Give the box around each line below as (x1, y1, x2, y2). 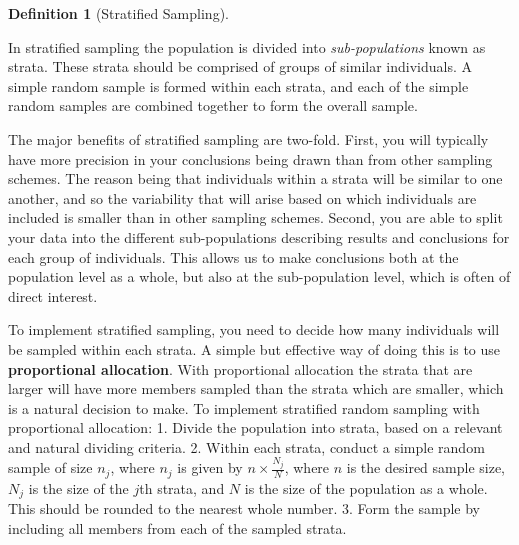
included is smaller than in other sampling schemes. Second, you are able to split (8, 207, 503, 228)
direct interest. (8, 285, 98, 306)
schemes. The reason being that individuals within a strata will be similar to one (8, 168, 503, 189)
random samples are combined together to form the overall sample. (8, 95, 418, 116)
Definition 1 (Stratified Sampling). (8, 3, 229, 23)
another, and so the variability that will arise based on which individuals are (8, 187, 477, 208)
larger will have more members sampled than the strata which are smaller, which (8, 378, 504, 399)
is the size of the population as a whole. (244, 477, 488, 498)
